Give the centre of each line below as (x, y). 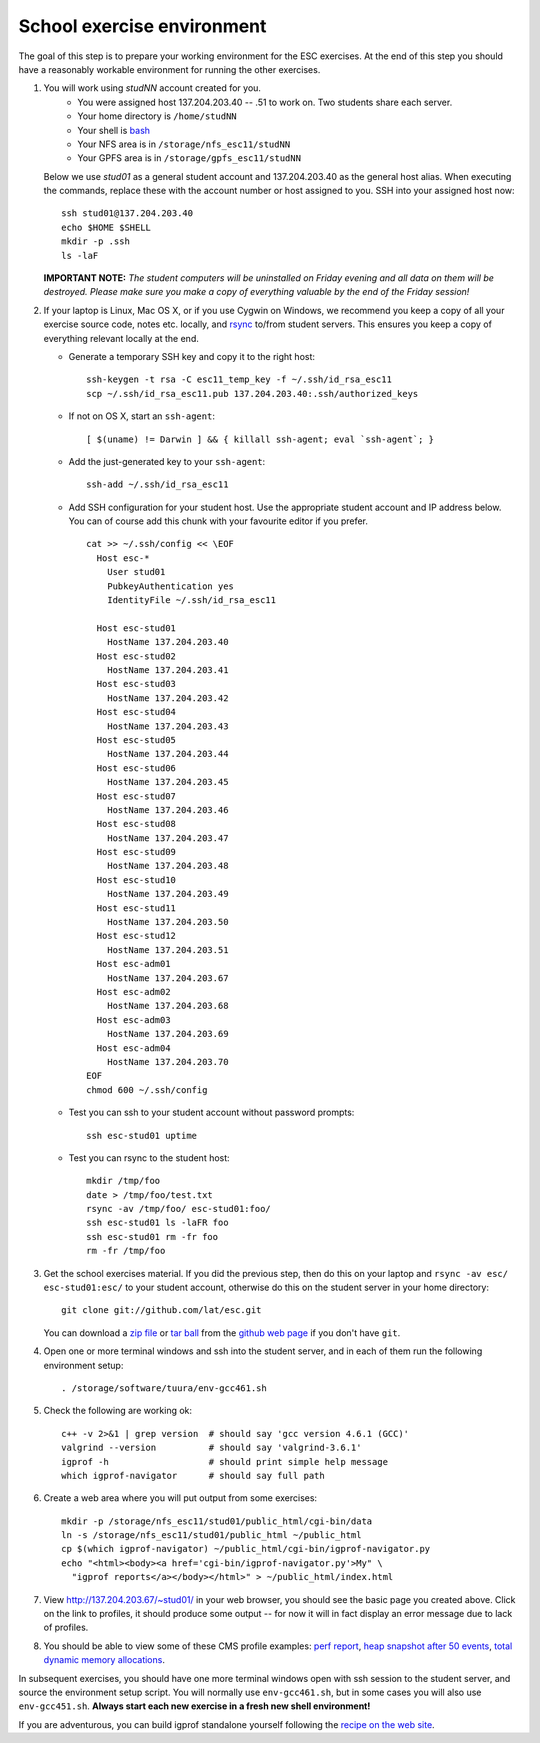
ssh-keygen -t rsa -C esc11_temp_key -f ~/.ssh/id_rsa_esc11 (239, 379)
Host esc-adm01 (133, 964)
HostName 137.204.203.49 (167, 894)
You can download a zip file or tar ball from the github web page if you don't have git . (222, 1332)
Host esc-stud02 (136, 656)
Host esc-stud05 (136, 739)
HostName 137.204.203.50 (167, 922)
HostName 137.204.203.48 (167, 866)
